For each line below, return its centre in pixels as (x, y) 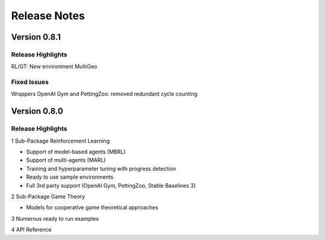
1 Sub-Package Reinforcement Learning (60, 141)
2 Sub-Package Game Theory (48, 196)
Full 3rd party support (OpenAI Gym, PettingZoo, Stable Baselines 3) (111, 185)
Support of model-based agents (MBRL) (76, 152)
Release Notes (48, 16)
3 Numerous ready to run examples (55, 218)
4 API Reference (31, 230)
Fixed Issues (30, 82)
